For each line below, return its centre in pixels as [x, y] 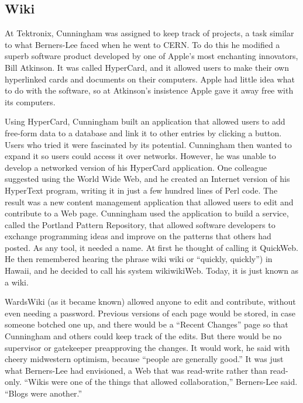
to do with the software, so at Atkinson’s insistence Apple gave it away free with [149, 90]
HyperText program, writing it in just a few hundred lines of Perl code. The [141, 190]
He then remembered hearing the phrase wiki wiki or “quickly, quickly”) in [139, 259]
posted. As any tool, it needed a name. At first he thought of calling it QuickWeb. [151, 247]
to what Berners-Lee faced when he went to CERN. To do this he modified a [142, 44]
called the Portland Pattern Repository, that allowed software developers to [140, 224]
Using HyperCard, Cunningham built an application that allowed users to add [145, 121]
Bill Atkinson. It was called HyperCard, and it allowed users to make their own [147, 67]
